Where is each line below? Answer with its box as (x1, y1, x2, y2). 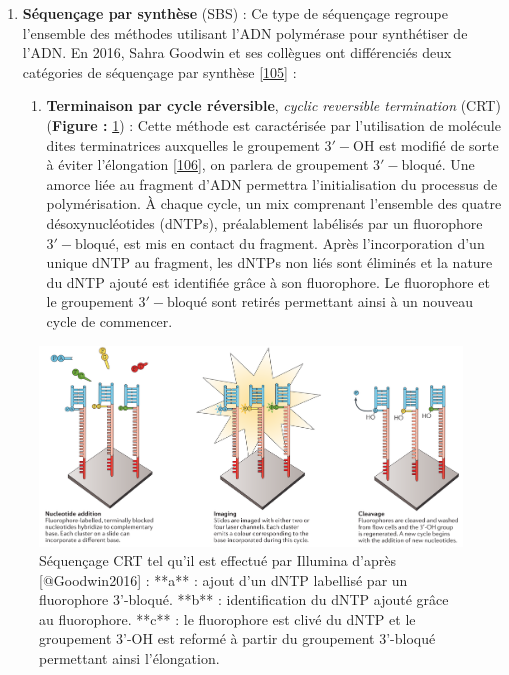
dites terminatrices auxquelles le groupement (46, 134, 320, 155)
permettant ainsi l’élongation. (39, 648, 220, 669)
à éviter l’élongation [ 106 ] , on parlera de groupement (46, 154, 369, 175)
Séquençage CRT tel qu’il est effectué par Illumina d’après (39, 550, 397, 571)
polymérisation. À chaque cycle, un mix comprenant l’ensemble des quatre (46, 193, 502, 214)
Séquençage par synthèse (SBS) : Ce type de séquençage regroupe (22, 3, 448, 23)
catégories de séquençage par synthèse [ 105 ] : (22, 61, 297, 82)
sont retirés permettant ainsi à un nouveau (211, 291, 473, 312)
